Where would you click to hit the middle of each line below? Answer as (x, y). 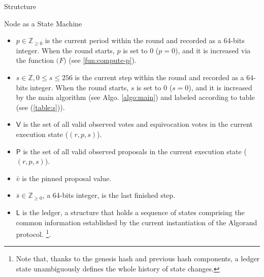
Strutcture (20, 6)
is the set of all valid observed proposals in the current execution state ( (135, 151)
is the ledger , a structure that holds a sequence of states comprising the (134, 212)
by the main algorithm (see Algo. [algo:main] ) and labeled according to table (135, 97)
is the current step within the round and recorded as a (159, 77)
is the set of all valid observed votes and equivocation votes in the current (138, 124)
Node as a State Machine (43, 23)
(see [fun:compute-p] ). (103, 60)
